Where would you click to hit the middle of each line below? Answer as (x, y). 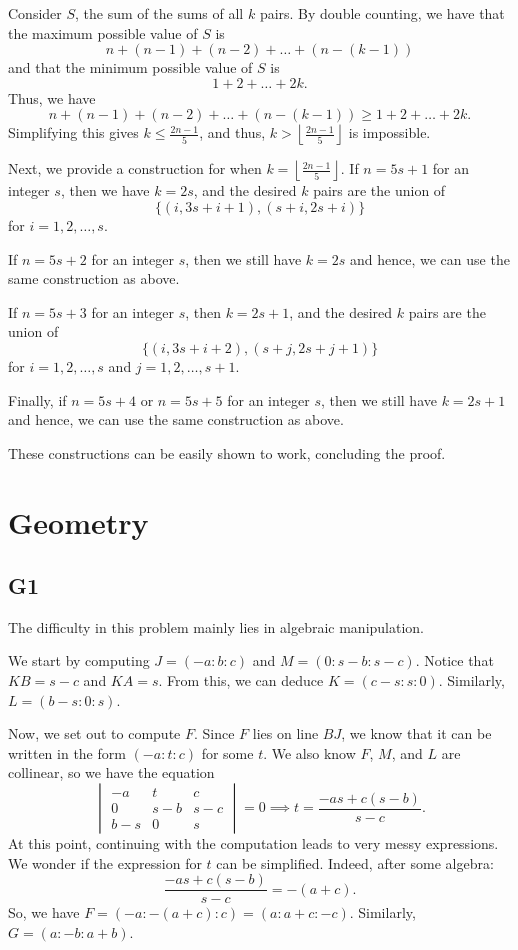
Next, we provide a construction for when (135, 168)
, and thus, (232, 132)
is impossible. (389, 132)
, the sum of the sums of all (159, 13)
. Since (214, 733)
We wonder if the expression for (105, 862)
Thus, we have (52, 97)
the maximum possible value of (103, 32)
